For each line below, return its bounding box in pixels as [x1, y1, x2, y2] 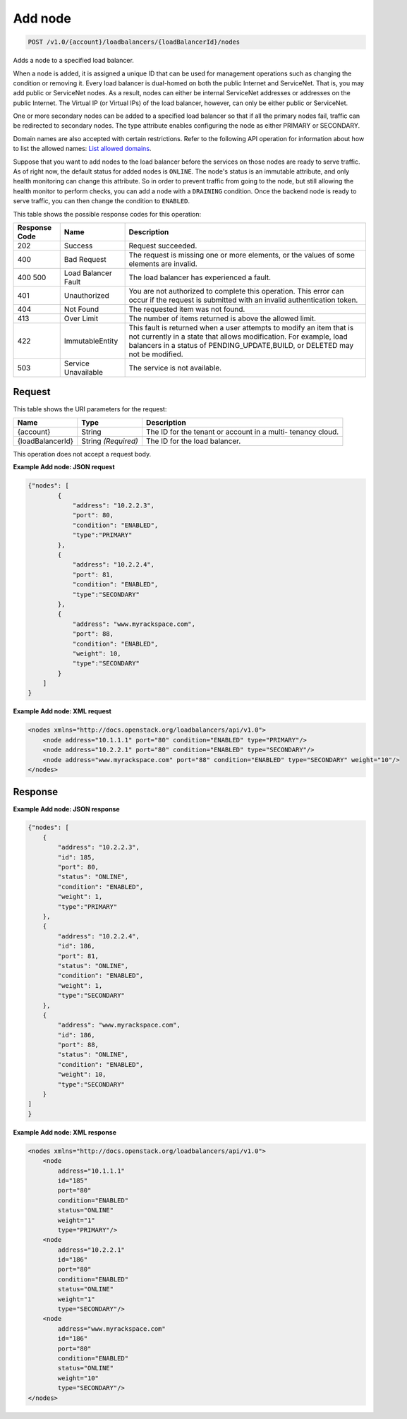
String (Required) [81, 436, 139, 446]
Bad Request [63, 254, 107, 264]
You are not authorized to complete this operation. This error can [128, 286, 344, 296]
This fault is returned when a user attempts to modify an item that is [128, 322, 354, 332]
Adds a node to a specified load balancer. [13, 56, 134, 65]
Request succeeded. [128, 241, 198, 250]
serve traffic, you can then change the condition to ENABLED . [13, 197, 190, 205]
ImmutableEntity [63, 336, 119, 346]
